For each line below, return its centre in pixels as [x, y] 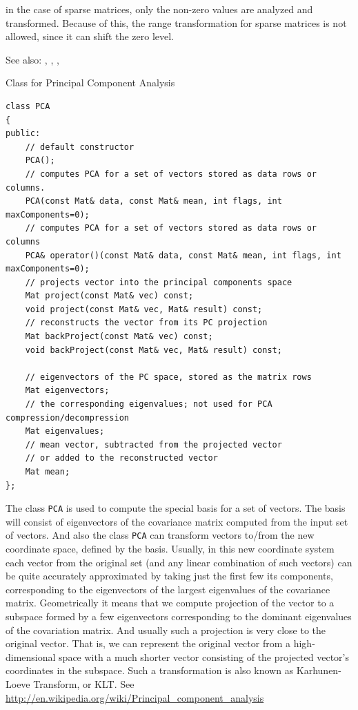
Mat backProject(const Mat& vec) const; [119, 337]
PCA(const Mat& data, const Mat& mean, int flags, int [153, 201]
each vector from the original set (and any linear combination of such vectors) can [179, 562]
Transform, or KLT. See [84, 684]
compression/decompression [67, 418]
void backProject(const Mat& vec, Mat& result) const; [153, 350]
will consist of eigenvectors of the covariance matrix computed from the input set [177, 521]
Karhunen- [319, 670]
